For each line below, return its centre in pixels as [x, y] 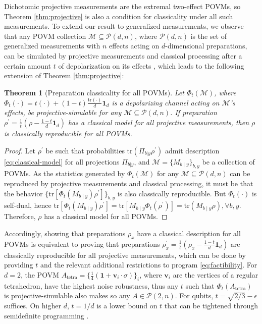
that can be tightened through [211, 306]
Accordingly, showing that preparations [65, 233]
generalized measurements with [52, 46]
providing [19, 265]
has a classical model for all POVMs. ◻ [106, 216]
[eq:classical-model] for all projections [62, 161]
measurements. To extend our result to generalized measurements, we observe [124, 26]
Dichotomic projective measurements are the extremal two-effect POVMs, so [122, 6]
